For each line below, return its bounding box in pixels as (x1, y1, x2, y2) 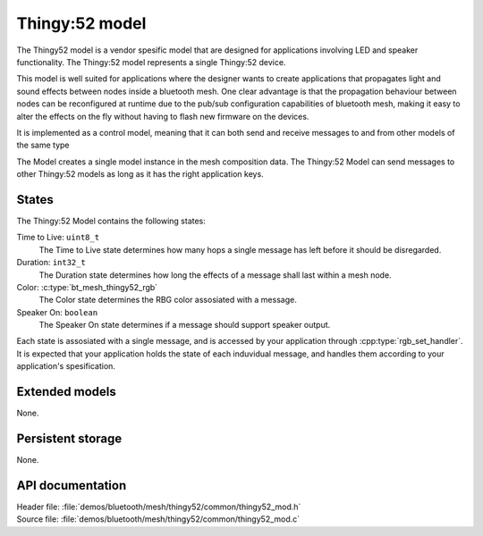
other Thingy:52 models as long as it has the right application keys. (16, 169, 264, 180)
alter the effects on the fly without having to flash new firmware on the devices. (16, 111, 309, 121)
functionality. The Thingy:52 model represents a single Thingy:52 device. (16, 56, 286, 67)
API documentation (16, 478, 127, 493)
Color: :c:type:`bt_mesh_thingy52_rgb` (16, 281, 158, 292)
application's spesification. (16, 361, 116, 372)
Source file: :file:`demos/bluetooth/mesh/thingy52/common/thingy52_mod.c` (16, 514, 301, 524)
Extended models (16, 384, 116, 399)
